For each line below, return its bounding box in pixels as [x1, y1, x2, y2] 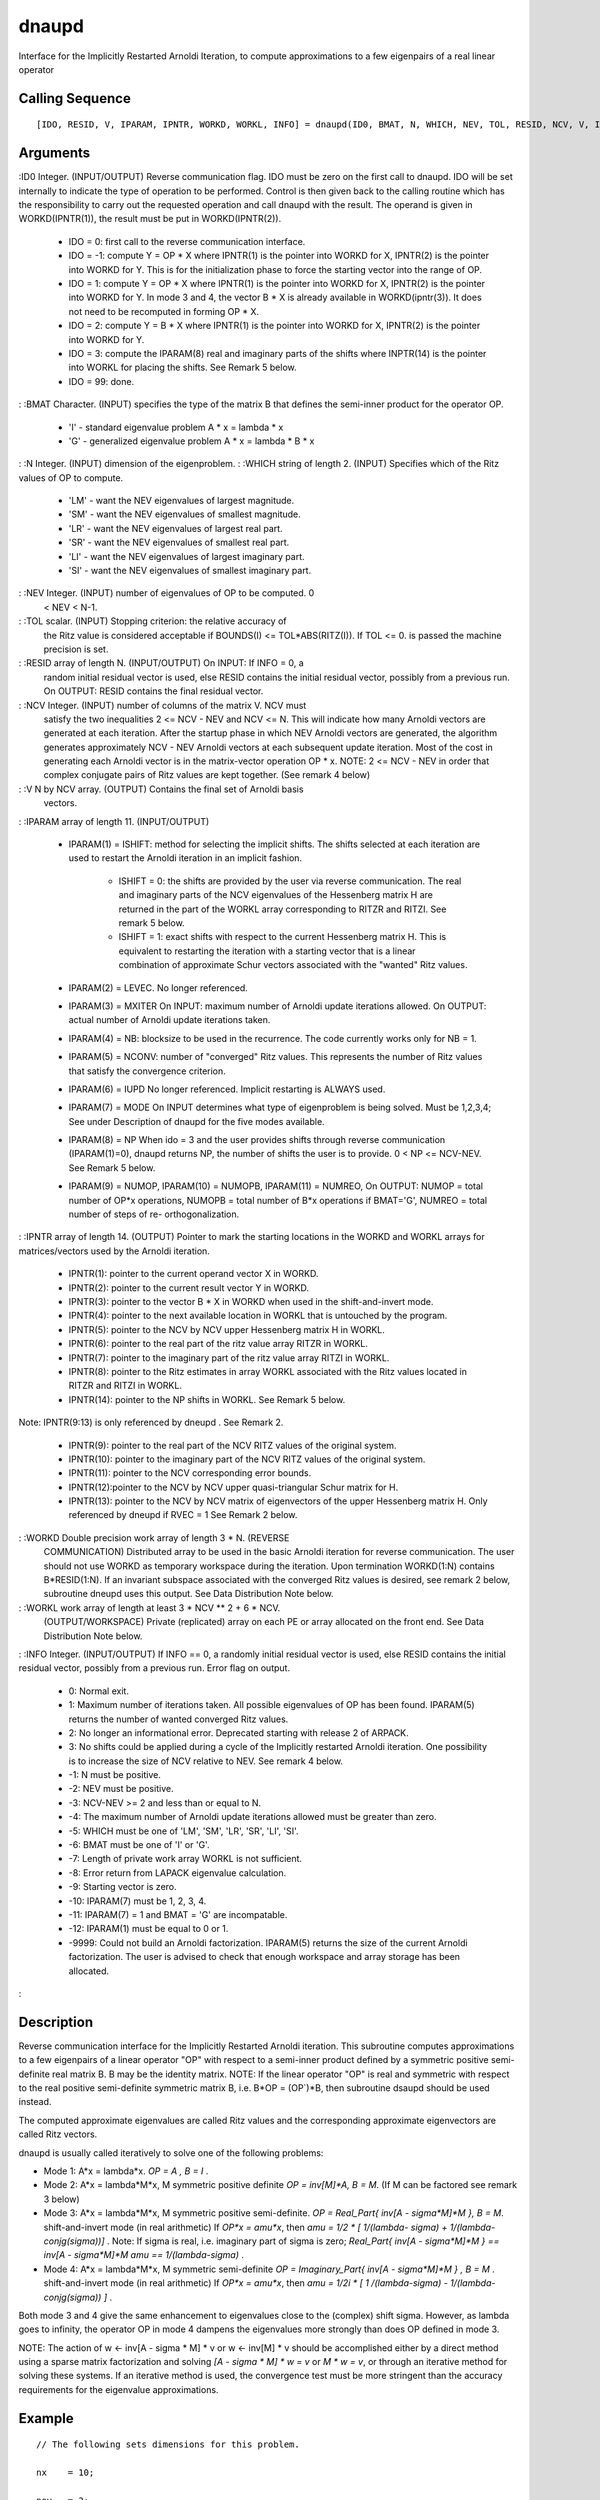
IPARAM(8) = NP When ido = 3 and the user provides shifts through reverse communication [68, 1134, 446, 1146]
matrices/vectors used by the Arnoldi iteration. [18, 1245, 210, 1257]
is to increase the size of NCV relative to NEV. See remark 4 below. [68, 1755, 344, 1767]
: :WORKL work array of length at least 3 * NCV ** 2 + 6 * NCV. [18, 1601, 281, 1614]
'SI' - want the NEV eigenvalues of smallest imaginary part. [68, 565, 312, 577]
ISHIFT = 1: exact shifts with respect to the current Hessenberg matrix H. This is [118, 931, 447, 943]
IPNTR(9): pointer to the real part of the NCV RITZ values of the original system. [68, 1439, 397, 1451]
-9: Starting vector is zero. [68, 1881, 177, 1893]
